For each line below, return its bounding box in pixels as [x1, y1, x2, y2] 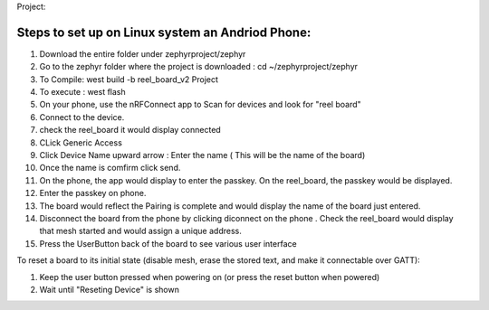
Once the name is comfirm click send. [39, 163, 181, 174]
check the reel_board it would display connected [39, 125, 221, 136]
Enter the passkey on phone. [39, 188, 147, 199]
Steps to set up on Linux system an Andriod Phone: [16, 24, 312, 40]
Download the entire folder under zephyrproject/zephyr [39, 48, 246, 59]
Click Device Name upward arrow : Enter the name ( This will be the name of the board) [39, 150, 366, 161]
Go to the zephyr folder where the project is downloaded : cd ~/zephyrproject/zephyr [39, 61, 358, 72]
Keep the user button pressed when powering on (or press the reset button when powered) [39, 271, 380, 282]
